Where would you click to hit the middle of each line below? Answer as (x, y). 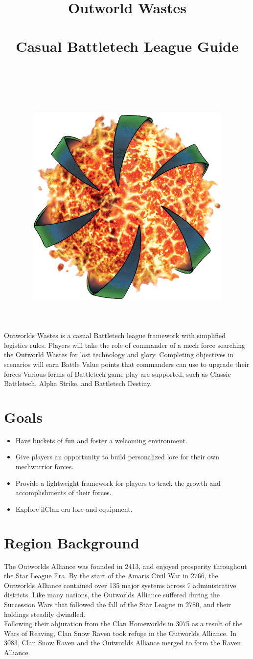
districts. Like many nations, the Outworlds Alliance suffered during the (112, 595)
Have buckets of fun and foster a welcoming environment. (101, 440)
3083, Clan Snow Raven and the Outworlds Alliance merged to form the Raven (122, 643)
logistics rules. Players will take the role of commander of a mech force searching (125, 345)
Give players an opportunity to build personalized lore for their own (117, 457)
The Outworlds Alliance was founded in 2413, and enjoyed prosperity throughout (126, 566)
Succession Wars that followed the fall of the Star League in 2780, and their (117, 604)
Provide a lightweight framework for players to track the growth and (118, 483)
